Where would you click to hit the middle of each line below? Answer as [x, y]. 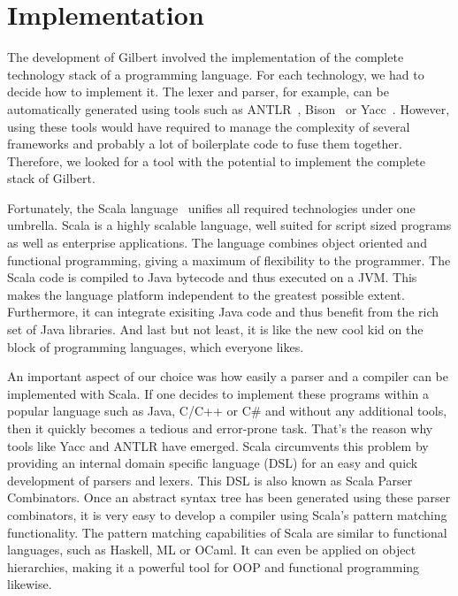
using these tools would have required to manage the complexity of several [209, 126]
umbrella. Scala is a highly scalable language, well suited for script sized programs [229, 225]
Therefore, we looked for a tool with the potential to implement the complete [216, 160]
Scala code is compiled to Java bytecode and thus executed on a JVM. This [212, 277]
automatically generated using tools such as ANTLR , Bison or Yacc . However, [229, 108]
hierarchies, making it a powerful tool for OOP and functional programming [214, 566]
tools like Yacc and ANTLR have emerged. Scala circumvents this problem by [218, 445]
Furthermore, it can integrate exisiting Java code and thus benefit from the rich [223, 312]
